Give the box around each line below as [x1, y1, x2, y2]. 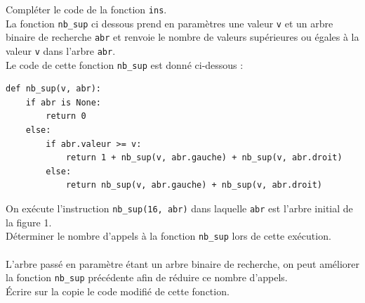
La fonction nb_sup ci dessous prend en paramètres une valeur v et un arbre [6, 15, 333, 30]
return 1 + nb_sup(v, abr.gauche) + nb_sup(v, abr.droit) [65, 153, 343, 163]
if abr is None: [25, 97, 102, 108]
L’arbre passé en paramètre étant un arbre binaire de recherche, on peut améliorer [6, 256, 359, 271]
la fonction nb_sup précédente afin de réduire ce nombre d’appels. [6, 270, 288, 285]
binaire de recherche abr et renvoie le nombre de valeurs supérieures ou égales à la [6, 30, 359, 44]
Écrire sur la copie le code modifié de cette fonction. [6, 283, 230, 298]
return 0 [46, 111, 86, 122]
